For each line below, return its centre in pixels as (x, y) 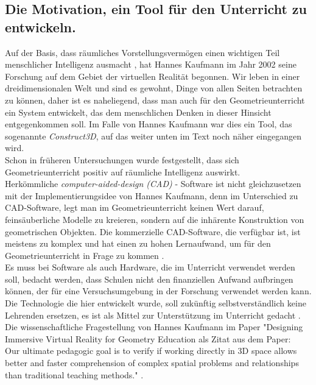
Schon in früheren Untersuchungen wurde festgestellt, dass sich (122, 159)
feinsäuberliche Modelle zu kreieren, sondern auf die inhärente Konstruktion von (155, 219)
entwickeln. (40, 26)
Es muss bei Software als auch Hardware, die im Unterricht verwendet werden (150, 267)
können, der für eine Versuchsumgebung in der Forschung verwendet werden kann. (158, 291)
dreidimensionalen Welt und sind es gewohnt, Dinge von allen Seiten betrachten (154, 88)
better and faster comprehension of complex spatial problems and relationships (152, 363)
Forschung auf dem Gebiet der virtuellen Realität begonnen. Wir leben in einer (153, 76)
